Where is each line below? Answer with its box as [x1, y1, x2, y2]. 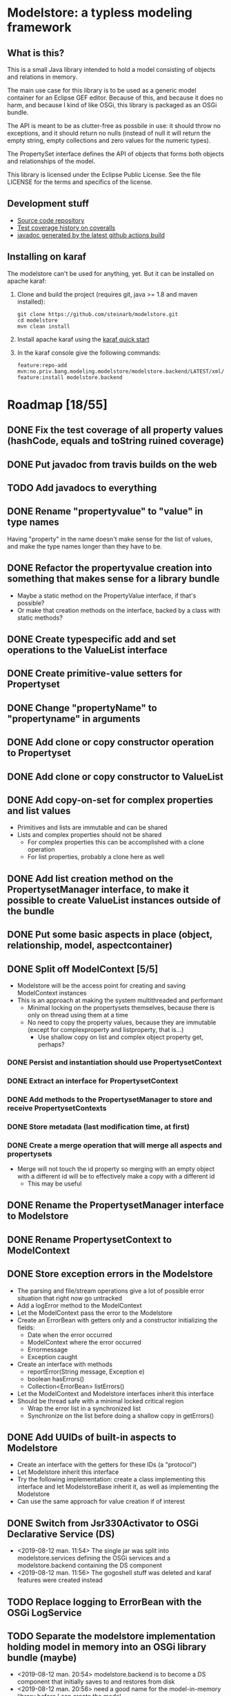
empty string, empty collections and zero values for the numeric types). [7, 136, 211, 145]
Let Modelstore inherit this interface [17, 1468, 119, 1476]
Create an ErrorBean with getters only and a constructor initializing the [17, 1316, 218, 1324]
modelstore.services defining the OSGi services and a [17, 1554, 171, 1563]
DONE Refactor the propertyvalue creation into [7, 562, 212, 574]
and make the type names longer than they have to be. [7, 542, 163, 551]
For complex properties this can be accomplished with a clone [27, 838, 205, 847]
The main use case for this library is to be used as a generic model [7, 86, 197, 94]
